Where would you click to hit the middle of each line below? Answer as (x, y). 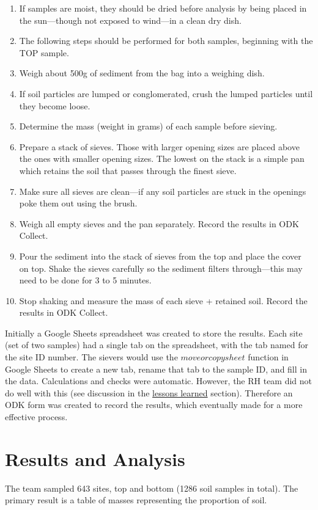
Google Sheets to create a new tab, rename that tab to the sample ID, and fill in (156, 369)
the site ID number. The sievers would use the (91, 357)
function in (268, 357)
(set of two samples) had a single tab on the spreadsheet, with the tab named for (157, 345)
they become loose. (55, 105)
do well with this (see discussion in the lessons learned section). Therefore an (149, 392)
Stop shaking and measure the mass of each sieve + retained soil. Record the (163, 300)
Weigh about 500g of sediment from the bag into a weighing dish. (142, 73)
